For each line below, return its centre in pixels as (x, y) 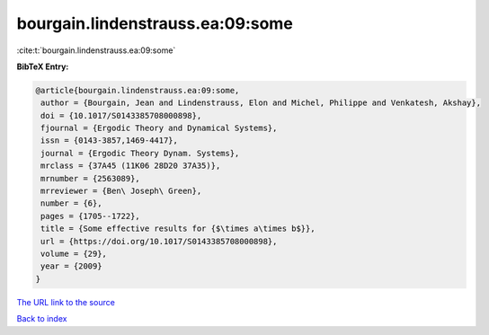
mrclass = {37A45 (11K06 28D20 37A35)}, (131, 166)
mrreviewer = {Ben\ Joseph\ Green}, (121, 191)
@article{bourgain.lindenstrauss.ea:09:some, (138, 90)
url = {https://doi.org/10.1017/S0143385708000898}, (159, 241)
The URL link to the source (66, 302)
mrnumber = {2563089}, (91, 178)
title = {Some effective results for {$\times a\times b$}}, (178, 229)
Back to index (42, 319)
